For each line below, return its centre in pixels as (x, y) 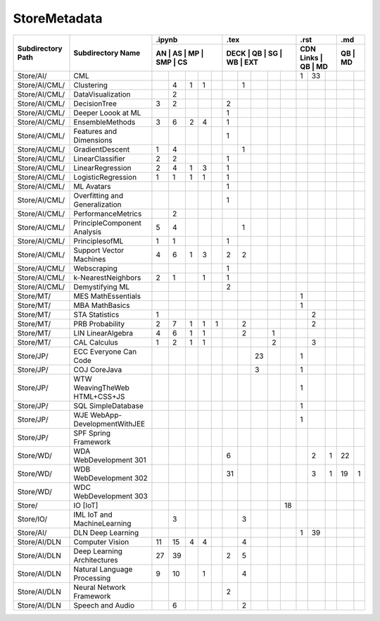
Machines (90, 259)
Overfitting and (98, 195)
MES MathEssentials (107, 296)
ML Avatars (92, 186)
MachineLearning (102, 523)
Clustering (91, 85)
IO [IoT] (86, 505)
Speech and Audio (104, 605)
